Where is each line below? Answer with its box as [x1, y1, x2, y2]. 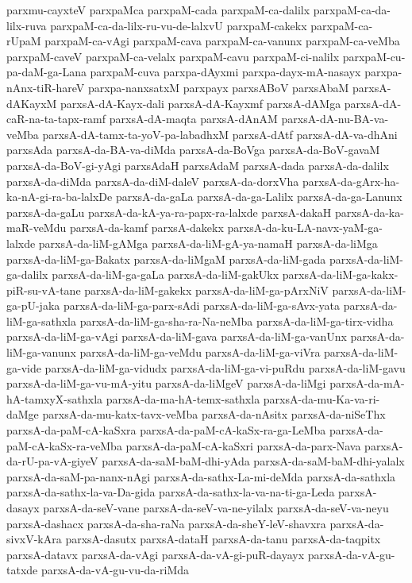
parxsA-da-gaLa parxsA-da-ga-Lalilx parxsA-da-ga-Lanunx [115, 188, 402, 205]
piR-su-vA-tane [6, 281, 81, 298]
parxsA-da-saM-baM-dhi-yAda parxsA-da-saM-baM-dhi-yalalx [102, 453, 405, 469]
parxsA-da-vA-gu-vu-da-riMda [40, 562, 190, 578]
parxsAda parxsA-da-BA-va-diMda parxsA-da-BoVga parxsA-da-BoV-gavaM [6, 141, 380, 158]
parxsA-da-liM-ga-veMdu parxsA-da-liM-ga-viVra [79, 344, 321, 361]
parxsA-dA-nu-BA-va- [281, 110, 389, 127]
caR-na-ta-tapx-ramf [6, 110, 106, 127]
